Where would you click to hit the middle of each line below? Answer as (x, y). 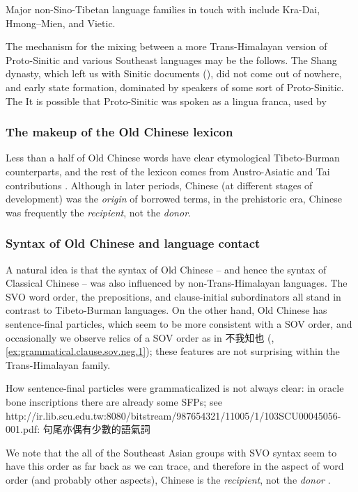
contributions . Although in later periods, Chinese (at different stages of (159, 185)
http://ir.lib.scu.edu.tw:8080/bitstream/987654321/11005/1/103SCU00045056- (173, 415)
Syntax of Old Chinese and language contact (133, 243)
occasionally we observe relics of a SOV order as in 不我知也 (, (140, 337)
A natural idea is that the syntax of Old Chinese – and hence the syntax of (166, 269)
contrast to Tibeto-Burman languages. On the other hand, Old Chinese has (166, 310)
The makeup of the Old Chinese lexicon (119, 132)
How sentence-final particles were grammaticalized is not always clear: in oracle (175, 388)
